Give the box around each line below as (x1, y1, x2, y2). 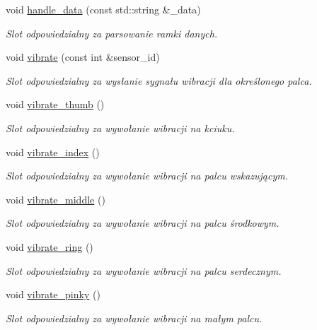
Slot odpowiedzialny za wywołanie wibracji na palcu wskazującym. (6, 168, 288, 183)
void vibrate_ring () (6, 239, 93, 254)
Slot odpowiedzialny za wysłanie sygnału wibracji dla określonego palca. (6, 73, 312, 88)
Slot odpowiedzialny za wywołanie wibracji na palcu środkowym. (6, 216, 279, 230)
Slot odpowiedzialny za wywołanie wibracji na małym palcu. (6, 310, 263, 325)
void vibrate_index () (6, 144, 100, 159)
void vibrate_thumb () (6, 97, 105, 112)
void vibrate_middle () (6, 191, 105, 206)
